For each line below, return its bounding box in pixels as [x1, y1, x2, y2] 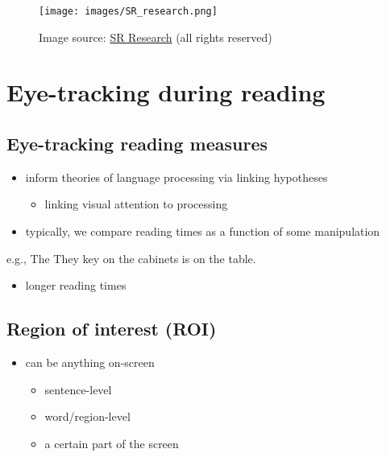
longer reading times [25, 277, 127, 294]
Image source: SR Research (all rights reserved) [39, 28, 272, 45]
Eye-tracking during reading [6, 76, 326, 109]
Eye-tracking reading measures [6, 131, 268, 156]
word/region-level [44, 408, 131, 425]
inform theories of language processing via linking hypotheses [25, 168, 328, 185]
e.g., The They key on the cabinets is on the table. [6, 249, 256, 266]
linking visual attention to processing [44, 196, 228, 212]
